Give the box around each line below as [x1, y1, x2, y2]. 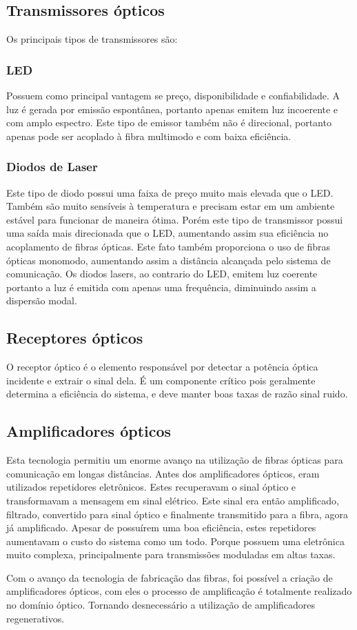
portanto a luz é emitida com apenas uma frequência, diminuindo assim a [6, 279, 316, 294]
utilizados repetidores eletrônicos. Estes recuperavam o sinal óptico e [6, 480, 296, 494]
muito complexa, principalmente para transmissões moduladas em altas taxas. [6, 547, 336, 562]
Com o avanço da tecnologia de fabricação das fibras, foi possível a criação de [6, 570, 333, 584]
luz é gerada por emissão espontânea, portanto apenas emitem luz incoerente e [6, 101, 338, 116]
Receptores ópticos [6, 327, 143, 348]
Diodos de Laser [6, 158, 98, 175]
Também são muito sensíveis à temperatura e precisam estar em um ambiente [6, 199, 335, 213]
